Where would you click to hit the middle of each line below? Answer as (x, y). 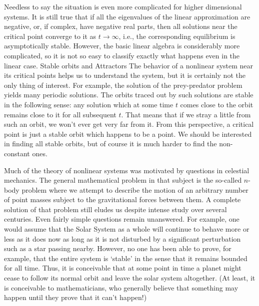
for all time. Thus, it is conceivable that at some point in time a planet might (123, 268)
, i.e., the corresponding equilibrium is (177, 36)
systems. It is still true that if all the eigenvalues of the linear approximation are (127, 16)
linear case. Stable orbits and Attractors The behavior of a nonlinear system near (129, 65)
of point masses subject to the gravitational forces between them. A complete (122, 199)
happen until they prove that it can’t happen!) (75, 297)
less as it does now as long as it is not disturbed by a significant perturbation (122, 238)
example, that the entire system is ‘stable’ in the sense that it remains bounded (126, 258)
